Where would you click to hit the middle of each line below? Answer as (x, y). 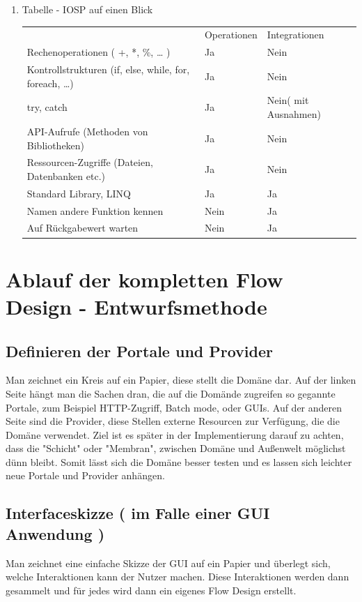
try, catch (47, 107)
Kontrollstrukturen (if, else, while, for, (108, 69)
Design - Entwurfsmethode (136, 306)
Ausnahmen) (294, 114)
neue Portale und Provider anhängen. (85, 475)
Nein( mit (288, 100)
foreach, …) (50, 83)
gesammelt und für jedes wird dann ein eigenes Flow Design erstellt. (151, 590)
